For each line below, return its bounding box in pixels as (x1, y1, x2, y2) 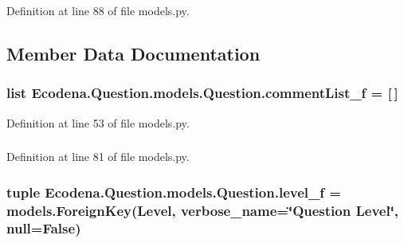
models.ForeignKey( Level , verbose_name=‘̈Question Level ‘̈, (6, 200, 399, 220)
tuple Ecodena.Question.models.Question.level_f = (6, 182, 341, 202)
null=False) (6, 218, 81, 238)
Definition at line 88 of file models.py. (6, 2, 190, 18)
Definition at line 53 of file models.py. (6, 114, 190, 131)
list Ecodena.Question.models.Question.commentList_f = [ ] (6, 83, 398, 103)
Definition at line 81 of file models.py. (6, 148, 190, 165)
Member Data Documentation (6, 41, 261, 65)
